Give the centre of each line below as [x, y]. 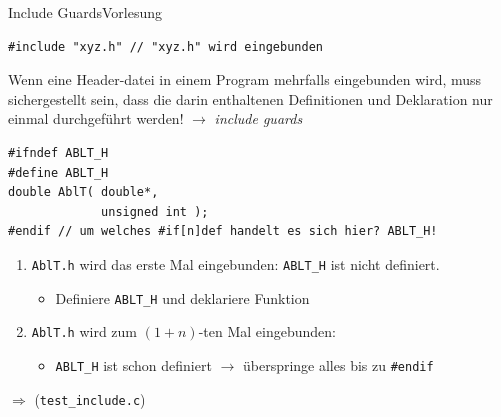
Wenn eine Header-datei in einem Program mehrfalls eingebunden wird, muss [245, 79]
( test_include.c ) [90, 398]
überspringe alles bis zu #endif [338, 364]
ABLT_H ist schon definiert [133, 364]
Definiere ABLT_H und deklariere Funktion [182, 297]
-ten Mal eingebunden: [267, 331]
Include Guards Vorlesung [85, 12]
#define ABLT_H [58, 172]
